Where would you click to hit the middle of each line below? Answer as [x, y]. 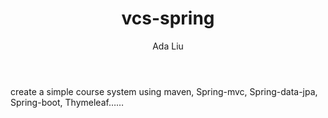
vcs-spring [168, 18]
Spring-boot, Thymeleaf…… [67, 102]
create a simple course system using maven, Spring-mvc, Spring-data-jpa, [164, 91]
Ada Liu [168, 46]
